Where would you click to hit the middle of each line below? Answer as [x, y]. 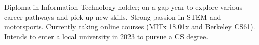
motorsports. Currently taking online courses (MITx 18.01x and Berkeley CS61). [130, 27]
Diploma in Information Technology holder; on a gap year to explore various [123, 7]
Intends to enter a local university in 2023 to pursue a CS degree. [106, 36]
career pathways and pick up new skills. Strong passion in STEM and [113, 16]
